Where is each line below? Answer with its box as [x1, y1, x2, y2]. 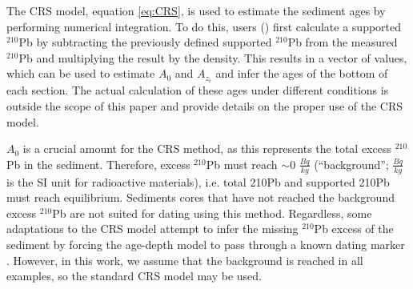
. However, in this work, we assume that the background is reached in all [6, 251, 363, 268]
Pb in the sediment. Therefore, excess [6, 155, 190, 172]
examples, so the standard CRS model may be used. [6, 267, 263, 284]
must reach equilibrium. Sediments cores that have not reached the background [6, 189, 395, 206]
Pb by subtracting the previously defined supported [18, 34, 272, 50]
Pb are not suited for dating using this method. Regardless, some [52, 204, 372, 221]
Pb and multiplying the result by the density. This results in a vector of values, [18, 49, 407, 66]
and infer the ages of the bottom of [215, 65, 388, 82]
